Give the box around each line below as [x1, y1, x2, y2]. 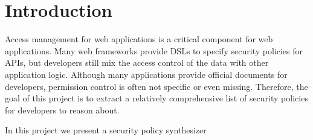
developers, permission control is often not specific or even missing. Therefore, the [5, 80, 308, 92]
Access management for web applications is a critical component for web [5, 33, 273, 45]
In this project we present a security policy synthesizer [5, 124, 207, 136]
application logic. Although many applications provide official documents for [5, 68, 288, 80]
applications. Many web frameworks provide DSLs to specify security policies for [5, 44, 303, 57]
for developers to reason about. [5, 103, 120, 116]
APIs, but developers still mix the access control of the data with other [5, 56, 269, 69]
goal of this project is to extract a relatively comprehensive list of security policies [5, 92, 308, 104]
